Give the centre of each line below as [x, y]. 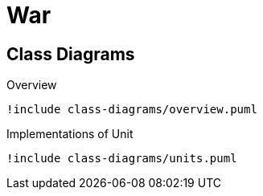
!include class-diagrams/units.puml [122, 159]
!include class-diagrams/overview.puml [132, 110]
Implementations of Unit [70, 134]
